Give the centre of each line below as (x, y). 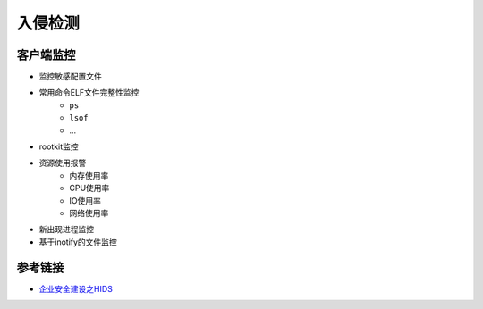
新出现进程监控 (66, 230)
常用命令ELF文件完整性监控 (89, 93)
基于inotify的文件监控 (78, 242)
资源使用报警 (63, 163)
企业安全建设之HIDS (76, 288)
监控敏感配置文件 (70, 77)
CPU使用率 (89, 188)
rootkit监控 (59, 146)
